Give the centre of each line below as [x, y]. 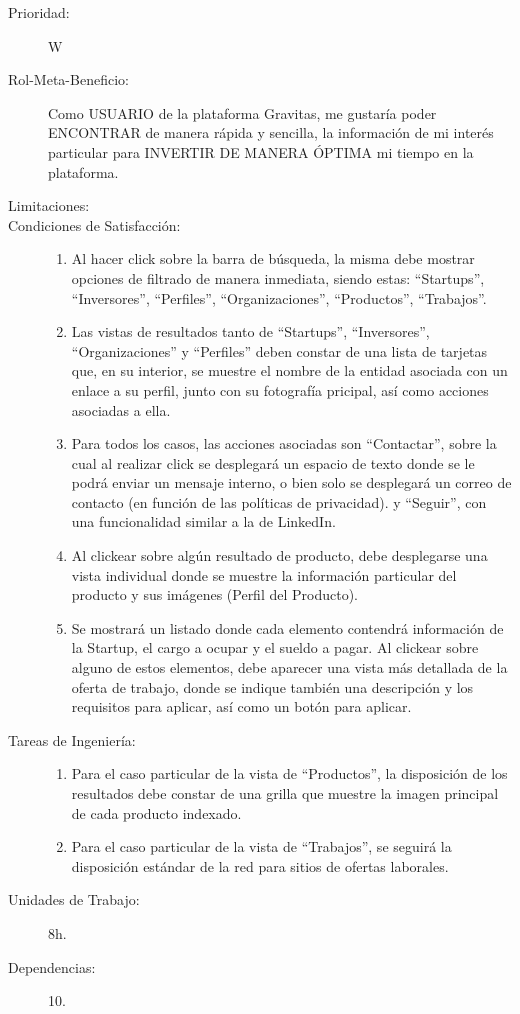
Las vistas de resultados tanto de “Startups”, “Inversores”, [250, 331]
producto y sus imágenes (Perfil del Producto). [214, 594]
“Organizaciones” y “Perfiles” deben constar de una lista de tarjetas [279, 350]
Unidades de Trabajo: [74, 899]
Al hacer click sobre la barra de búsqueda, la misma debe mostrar [273, 258]
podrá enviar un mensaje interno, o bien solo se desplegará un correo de [291, 482]
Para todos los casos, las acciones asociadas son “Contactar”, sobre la [284, 443]
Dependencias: [52, 966]
